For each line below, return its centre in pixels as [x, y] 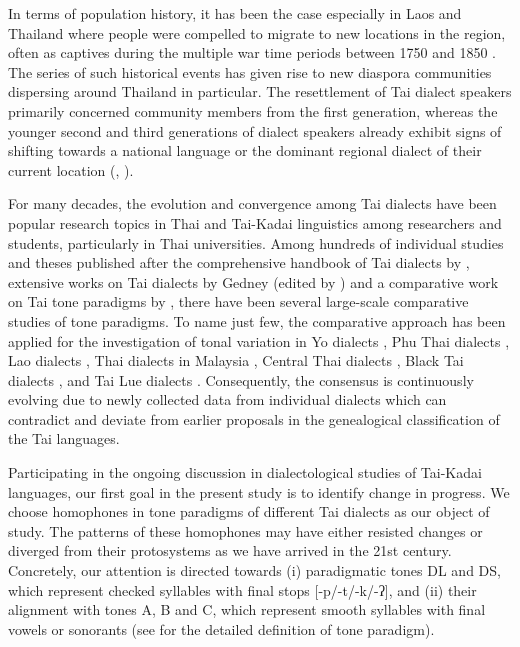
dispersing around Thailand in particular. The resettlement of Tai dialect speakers [260, 91]
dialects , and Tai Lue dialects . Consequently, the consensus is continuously [241, 379]
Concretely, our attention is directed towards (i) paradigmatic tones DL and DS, [254, 570]
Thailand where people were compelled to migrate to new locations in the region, [257, 32]
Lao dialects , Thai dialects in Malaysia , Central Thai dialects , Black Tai [236, 360]
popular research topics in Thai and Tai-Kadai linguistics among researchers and [255, 222]
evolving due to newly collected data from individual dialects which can [227, 399]
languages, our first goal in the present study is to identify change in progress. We [259, 491]
